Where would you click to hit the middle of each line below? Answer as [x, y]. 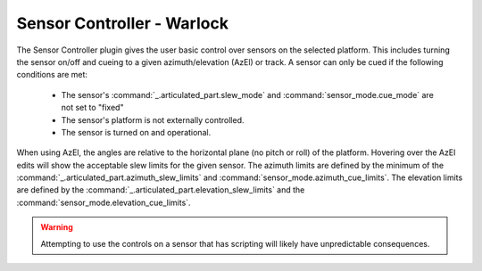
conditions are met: [52, 75]
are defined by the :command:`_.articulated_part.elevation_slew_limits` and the [161, 190]
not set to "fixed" [92, 108]
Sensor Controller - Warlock [123, 23]
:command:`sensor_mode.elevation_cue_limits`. [104, 202]
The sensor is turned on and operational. [136, 132]
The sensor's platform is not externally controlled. [153, 119]
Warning [57, 227]
